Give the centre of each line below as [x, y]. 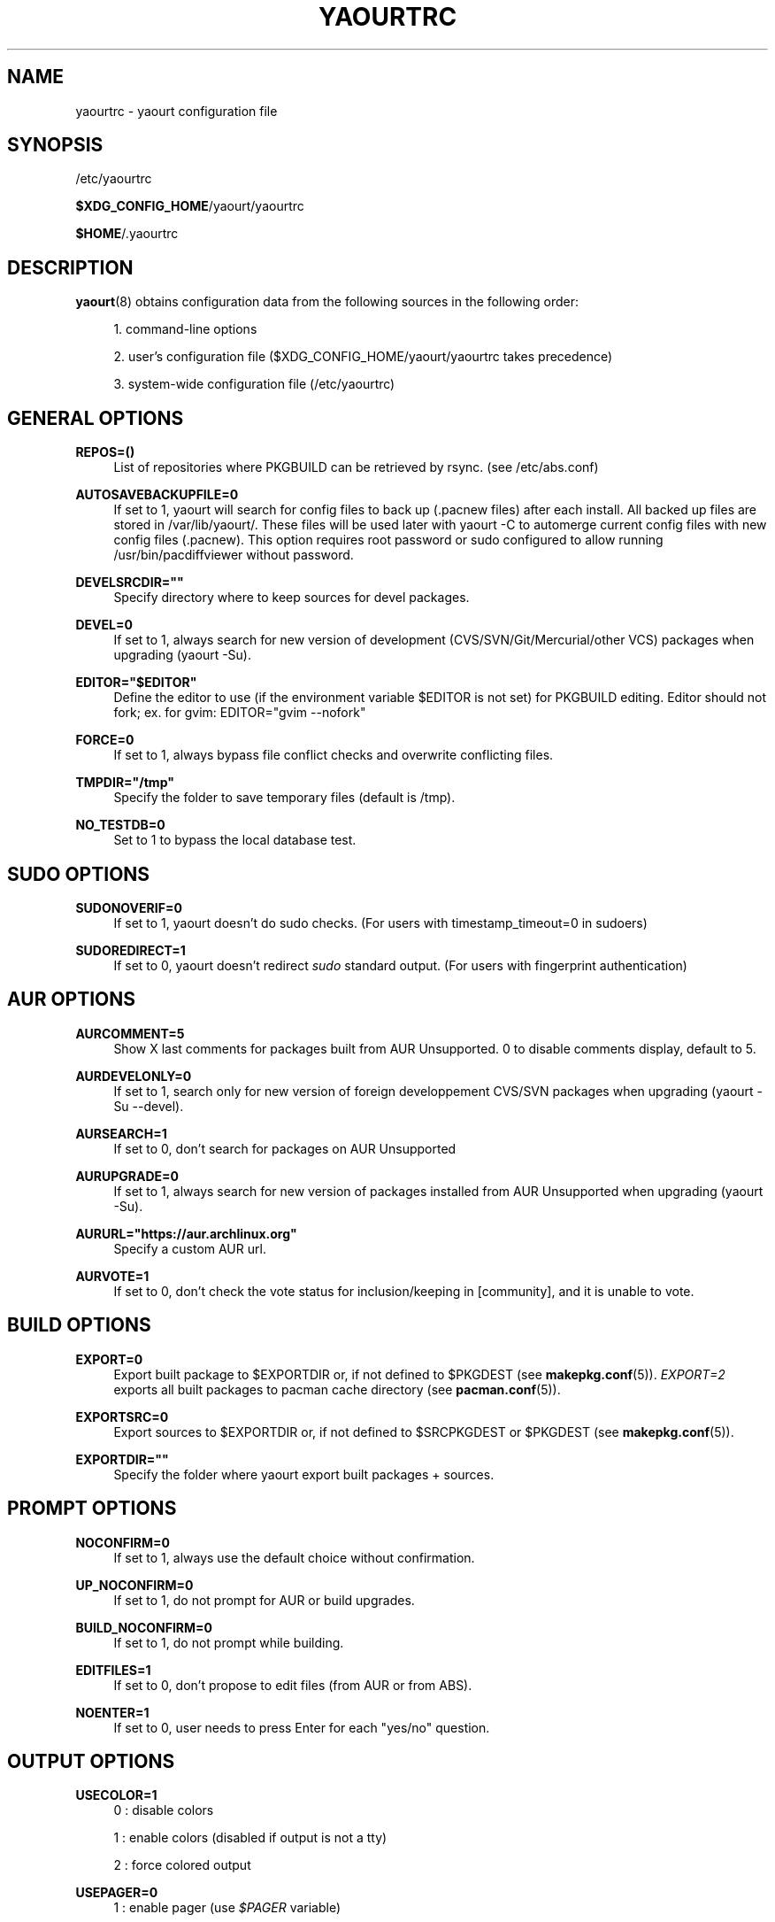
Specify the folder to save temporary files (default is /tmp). [284, 798]
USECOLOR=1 [116, 1795]
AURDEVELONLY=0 [134, 1076]
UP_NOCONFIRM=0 [134, 1585]
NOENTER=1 [112, 1712]
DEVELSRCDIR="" [130, 583]
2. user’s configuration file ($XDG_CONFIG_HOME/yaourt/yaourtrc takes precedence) [363, 357]
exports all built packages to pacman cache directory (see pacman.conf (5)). [337, 1389]
